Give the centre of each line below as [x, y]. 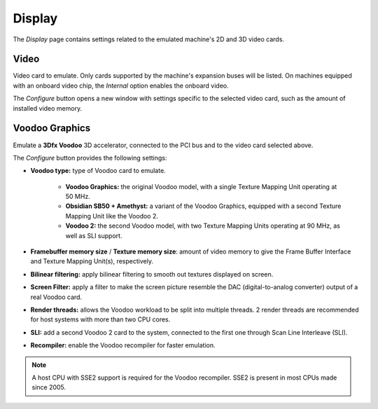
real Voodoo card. [56, 297]
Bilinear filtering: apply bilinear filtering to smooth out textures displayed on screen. [152, 274]
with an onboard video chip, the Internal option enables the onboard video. [121, 85]
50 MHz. [78, 197]
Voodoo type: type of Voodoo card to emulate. [98, 171]
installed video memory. [48, 108]
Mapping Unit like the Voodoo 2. [112, 216]
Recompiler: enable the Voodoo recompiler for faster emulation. [123, 345]
